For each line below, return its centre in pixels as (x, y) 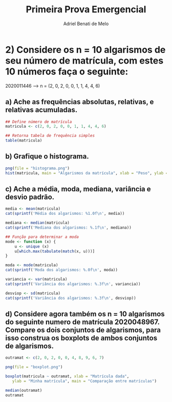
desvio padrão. (30, 197)
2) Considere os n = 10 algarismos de (85, 49)
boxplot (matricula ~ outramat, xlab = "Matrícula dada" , (67, 376)
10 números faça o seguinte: (67, 72)
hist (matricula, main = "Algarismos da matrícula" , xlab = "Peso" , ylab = (87, 173)
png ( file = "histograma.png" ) (38, 168)
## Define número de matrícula (39, 122)
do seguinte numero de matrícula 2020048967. (82, 322)
